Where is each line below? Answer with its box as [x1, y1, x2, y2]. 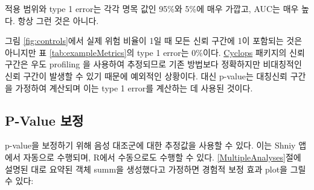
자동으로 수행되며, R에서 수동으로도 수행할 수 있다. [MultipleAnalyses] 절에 [23, 150, 301, 163]
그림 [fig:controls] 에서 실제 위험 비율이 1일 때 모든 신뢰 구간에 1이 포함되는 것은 [5, 34, 303, 47]
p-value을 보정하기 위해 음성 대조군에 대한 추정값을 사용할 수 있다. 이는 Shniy [5, 139, 296, 152]
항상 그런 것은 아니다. [18, 14, 99, 26]
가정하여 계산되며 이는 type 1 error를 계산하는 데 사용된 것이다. [15, 81, 253, 94]
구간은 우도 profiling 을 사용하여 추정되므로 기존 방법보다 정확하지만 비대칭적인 [5, 58, 302, 70]
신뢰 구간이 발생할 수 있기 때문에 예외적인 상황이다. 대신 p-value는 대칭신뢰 [5, 69, 287, 82]
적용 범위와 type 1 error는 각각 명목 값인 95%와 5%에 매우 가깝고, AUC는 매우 [5, 2, 299, 14]
